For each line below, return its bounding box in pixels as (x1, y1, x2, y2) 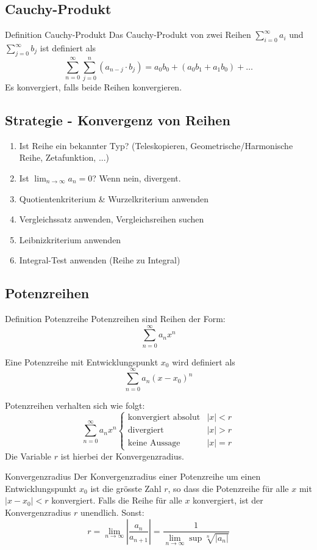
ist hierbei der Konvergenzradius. (60, 449, 184, 462)
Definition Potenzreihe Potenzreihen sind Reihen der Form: (5, 312, 226, 325)
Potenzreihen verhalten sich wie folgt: (5, 398, 145, 411)
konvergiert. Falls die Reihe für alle (51, 494, 182, 507)
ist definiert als (40, 42, 96, 54)
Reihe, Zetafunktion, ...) (19, 151, 110, 164)
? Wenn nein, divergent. (92, 171, 181, 184)
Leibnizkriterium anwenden (19, 233, 121, 246)
